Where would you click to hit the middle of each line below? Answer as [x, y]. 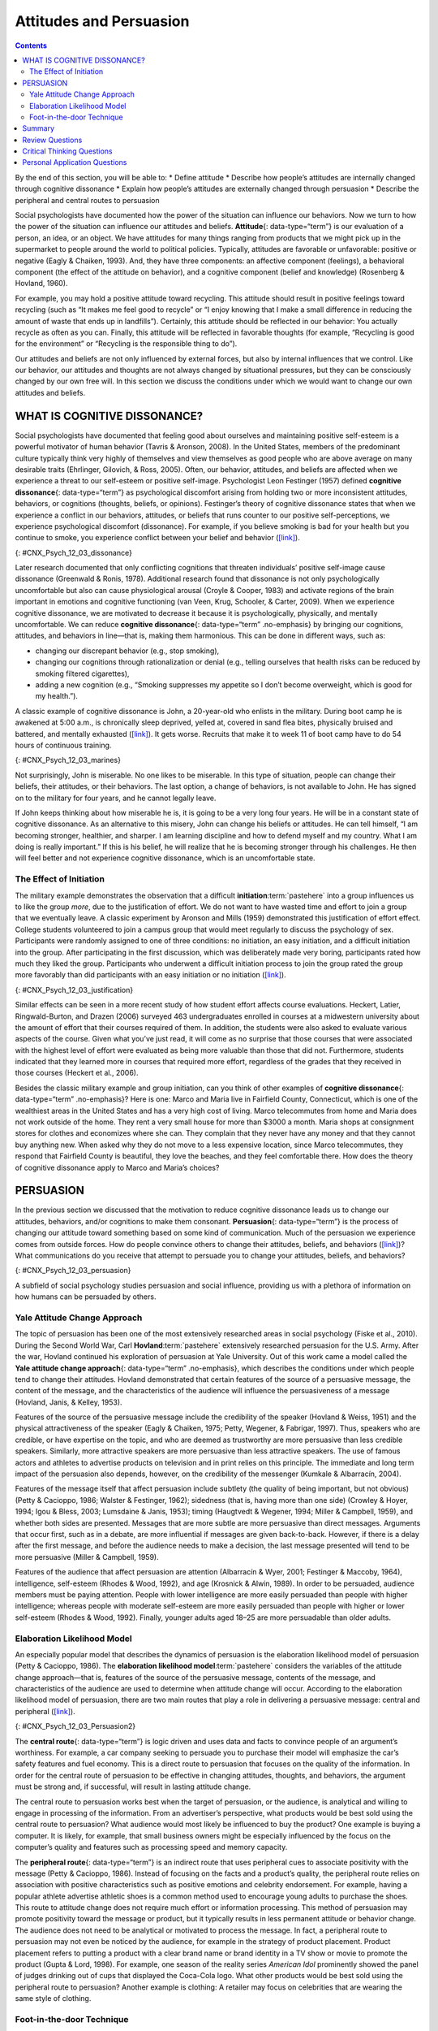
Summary [39, 128]
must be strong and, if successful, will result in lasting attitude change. [133, 1786]
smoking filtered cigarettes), [82, 673]
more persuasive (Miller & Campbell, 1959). [87, 1557]
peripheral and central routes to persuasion [87, 200]
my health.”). [57, 696]
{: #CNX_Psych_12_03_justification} [74, 990]
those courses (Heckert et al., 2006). [77, 1073]
